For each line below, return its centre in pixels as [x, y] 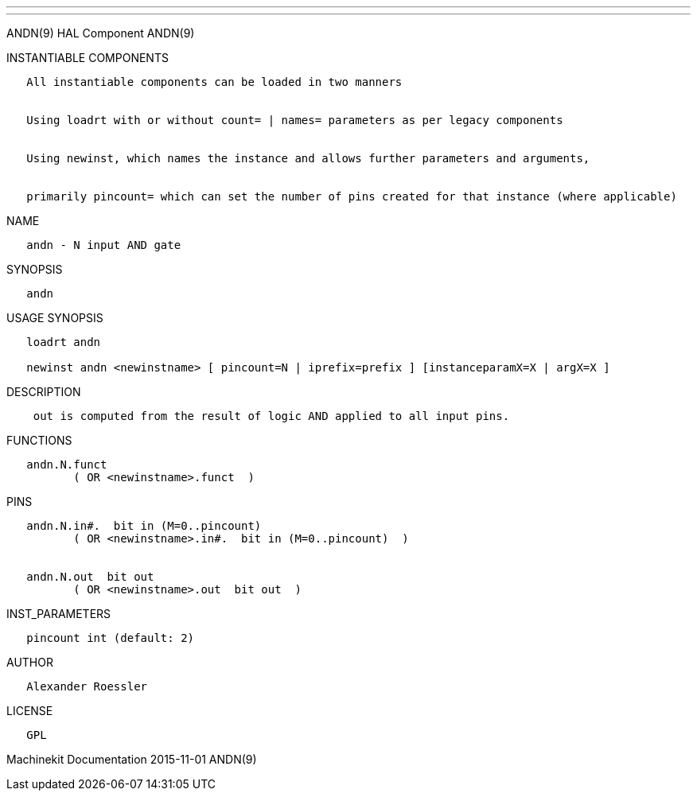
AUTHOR [30, 662]
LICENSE [30, 711]
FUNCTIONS [39, 440]
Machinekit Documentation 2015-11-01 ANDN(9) [132, 759]
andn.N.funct [67, 465]
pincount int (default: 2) [111, 638]
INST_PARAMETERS [59, 614]
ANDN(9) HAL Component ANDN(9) [101, 33]
